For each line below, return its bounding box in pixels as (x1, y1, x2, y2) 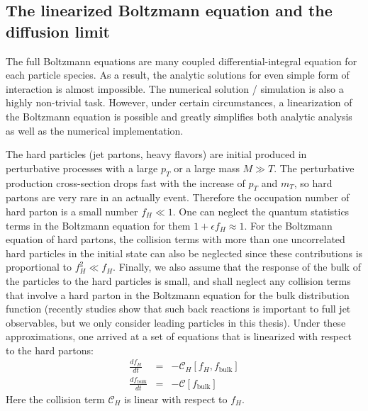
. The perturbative (274, 160, 355, 175)
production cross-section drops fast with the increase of (6, 175, 245, 190)
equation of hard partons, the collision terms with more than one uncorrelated (6, 232, 345, 247)
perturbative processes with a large (6, 160, 158, 175)
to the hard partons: (6, 342, 94, 357)
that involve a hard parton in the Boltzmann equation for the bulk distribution (6, 287, 350, 302)
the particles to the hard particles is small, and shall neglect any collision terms (6, 273, 351, 288)
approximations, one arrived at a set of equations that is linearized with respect (6, 329, 352, 344)
